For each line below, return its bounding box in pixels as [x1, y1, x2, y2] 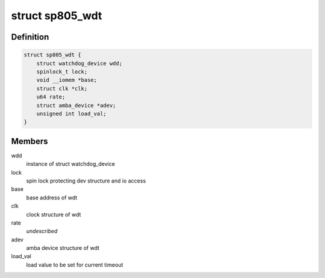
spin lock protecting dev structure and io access [26, 177, 146, 184]
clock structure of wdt [26, 211, 81, 218]
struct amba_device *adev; [36, 102, 117, 109]
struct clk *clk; [36, 85, 88, 92]
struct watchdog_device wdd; [36, 60, 123, 67]
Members [11, 136, 48, 147]
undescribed [26, 228, 58, 235]
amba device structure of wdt [26, 244, 100, 252]
